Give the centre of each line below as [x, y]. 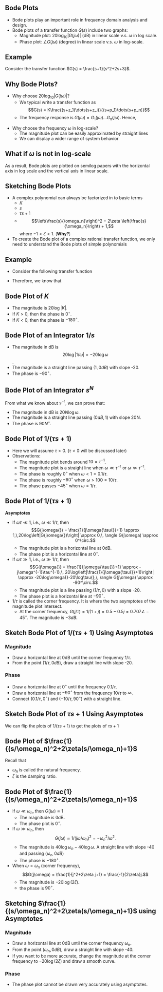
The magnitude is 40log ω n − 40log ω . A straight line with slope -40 [87, 847]
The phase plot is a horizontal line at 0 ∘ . [59, 554]
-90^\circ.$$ [85, 582]
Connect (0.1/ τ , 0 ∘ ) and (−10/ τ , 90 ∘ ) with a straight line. [67, 698]
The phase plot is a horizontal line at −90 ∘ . [62, 596]
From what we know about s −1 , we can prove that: [55, 402]
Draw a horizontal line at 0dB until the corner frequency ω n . [72, 944]
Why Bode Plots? [31, 84]
